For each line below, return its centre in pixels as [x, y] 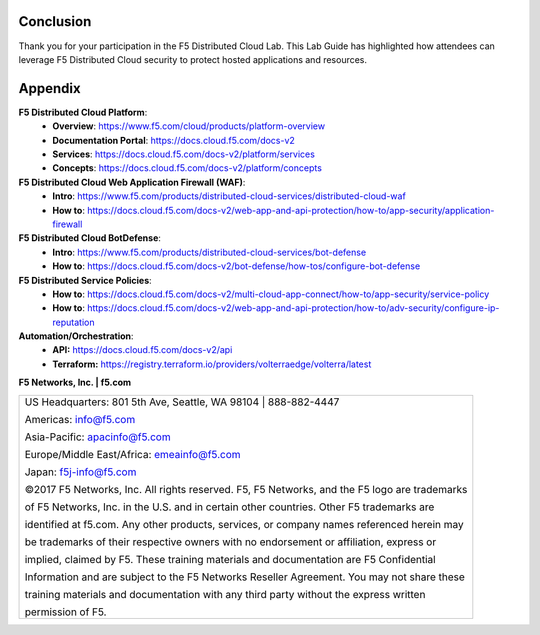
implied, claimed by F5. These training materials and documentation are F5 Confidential [230, 559]
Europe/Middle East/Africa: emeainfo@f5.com [132, 454]
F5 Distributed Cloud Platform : [83, 112]
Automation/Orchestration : [76, 336]
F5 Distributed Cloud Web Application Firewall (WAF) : [132, 182]
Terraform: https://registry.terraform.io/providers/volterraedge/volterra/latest [212, 364]
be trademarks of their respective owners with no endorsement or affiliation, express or [230, 542]
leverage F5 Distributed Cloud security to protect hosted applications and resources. [193, 59]
